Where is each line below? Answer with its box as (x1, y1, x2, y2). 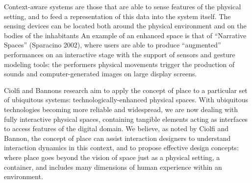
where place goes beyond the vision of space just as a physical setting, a (4, 152, 220, 162)
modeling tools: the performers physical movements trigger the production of (4, 59, 235, 69)
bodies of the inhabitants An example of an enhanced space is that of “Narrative (4, 30, 247, 40)
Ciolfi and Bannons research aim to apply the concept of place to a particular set (4, 85, 248, 95)
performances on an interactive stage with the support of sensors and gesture (4, 49, 235, 59)
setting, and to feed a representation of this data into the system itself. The (4, 11, 231, 21)
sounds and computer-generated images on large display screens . (4, 69, 197, 79)
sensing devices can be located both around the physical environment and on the (4, 21, 247, 31)
